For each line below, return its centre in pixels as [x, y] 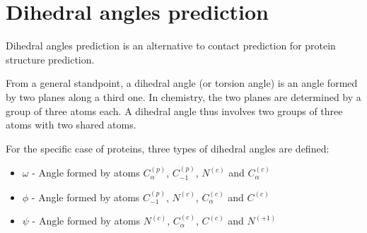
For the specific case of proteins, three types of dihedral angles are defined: [168, 148]
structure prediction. [50, 59]
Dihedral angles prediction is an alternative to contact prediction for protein [171, 46]
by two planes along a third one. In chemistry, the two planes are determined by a [183, 96]
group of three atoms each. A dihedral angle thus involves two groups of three [174, 110]
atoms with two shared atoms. [71, 125]
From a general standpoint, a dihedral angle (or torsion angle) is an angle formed [182, 83]
